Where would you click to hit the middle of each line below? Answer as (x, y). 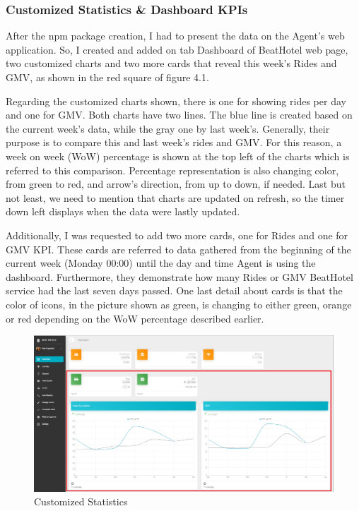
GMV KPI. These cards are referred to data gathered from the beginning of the (178, 249)
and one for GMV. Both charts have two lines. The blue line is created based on (179, 115)
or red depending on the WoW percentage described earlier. (135, 318)
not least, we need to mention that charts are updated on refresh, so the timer (175, 197)
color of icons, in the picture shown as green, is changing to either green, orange (179, 304)
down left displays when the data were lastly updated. (123, 211)
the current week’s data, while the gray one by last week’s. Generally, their (168, 128)
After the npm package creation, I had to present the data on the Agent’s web (175, 36)
